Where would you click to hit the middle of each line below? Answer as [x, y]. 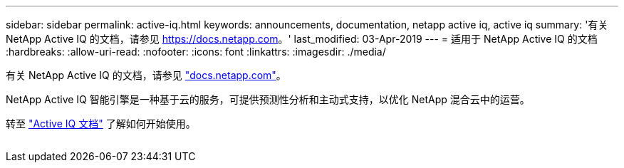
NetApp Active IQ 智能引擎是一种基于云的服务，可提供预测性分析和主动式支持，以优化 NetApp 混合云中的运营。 [268, 99]
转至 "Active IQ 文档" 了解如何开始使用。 [101, 124]
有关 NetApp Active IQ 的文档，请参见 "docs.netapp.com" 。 [146, 75]
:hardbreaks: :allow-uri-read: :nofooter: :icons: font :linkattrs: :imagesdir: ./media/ [196, 52]
